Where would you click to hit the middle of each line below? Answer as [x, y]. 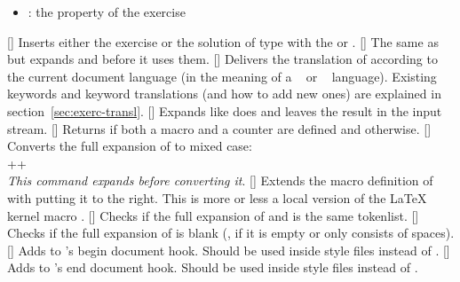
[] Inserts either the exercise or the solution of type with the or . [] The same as [223, 41]
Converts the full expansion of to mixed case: [130, 146]
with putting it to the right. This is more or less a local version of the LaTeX [217, 197]
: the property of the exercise [107, 12]
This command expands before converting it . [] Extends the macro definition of [220, 180]
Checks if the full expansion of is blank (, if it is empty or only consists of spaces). [231, 233]
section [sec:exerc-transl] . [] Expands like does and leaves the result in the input [225, 110]
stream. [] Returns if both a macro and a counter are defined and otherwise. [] [219, 128]
